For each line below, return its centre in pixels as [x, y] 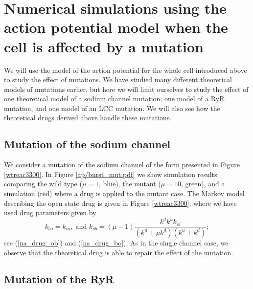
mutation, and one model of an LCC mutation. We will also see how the [112, 108]
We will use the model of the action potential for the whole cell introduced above [126, 70]
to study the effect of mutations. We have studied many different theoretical [118, 79]
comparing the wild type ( [43, 184]
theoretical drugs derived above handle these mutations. [88, 118]
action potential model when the [116, 27]
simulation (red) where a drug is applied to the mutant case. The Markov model [124, 193]
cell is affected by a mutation [104, 46]
